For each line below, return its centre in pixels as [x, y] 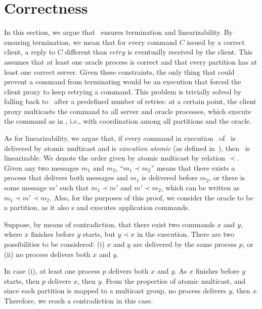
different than [86, 52]
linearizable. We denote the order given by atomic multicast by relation [115, 158]
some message [26, 188]
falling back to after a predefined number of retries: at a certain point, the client [130, 101]
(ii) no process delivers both [47, 254]
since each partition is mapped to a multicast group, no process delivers [115, 291]
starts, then [22, 280]
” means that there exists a [193, 167]
